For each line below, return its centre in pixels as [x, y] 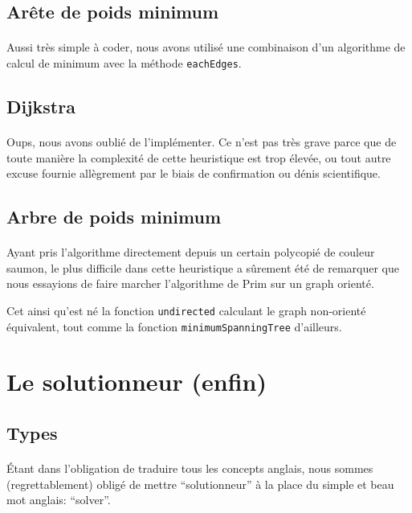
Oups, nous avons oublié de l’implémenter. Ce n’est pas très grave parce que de [202, 142]
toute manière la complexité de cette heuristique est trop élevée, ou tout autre [199, 157]
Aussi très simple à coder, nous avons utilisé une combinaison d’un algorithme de [206, 47]
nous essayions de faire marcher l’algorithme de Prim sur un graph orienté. [190, 283]
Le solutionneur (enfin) [137, 382]
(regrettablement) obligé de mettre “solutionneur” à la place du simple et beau [200, 484]
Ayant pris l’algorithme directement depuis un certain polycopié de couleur [191, 252]
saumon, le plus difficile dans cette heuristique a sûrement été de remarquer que [203, 267]
